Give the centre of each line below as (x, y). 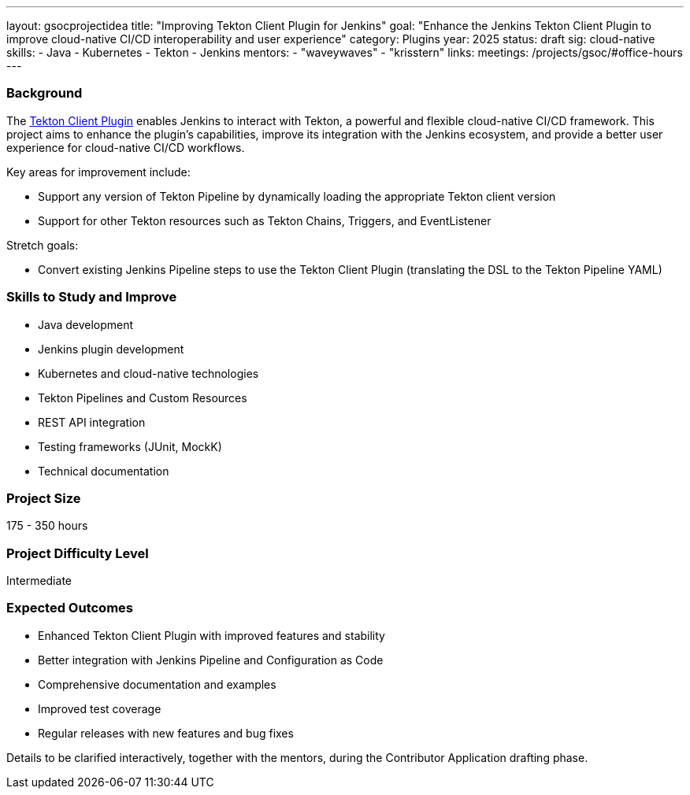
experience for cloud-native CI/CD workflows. (126, 147)
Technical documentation (104, 471)
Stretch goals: (43, 245)
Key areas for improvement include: (98, 172)
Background (45, 93)
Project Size (44, 498)
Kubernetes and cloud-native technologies (148, 373)
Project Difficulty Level (78, 553)
